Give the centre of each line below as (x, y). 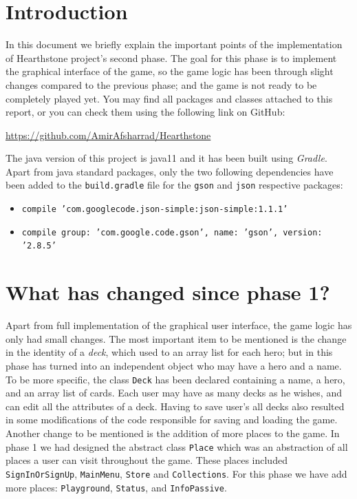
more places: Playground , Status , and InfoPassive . (116, 487)
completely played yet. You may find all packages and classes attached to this (169, 98)
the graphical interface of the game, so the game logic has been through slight (170, 71)
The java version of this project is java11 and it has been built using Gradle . (166, 158)
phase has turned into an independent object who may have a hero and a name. (174, 365)
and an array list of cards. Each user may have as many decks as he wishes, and (174, 393)
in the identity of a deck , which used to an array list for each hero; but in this (169, 352)
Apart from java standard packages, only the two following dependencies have (170, 171)
